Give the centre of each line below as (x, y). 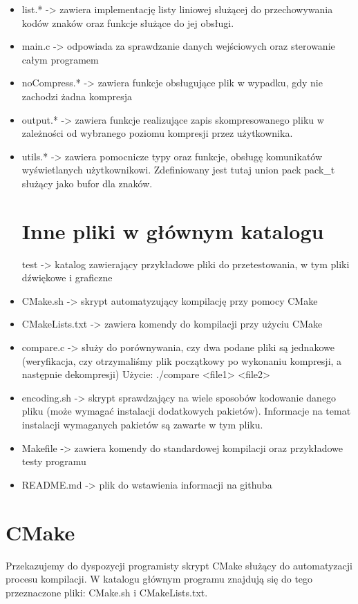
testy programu (54, 461)
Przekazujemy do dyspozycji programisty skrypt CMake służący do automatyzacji (179, 565)
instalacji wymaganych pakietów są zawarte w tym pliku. (142, 424)
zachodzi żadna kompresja (77, 96)
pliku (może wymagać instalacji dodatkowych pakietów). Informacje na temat (186, 411)
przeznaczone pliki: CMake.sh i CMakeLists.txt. (107, 592)
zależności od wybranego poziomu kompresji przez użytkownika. (157, 133)
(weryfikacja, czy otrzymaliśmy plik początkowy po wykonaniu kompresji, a (182, 360)
